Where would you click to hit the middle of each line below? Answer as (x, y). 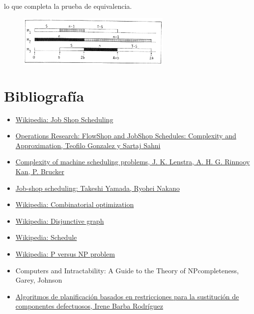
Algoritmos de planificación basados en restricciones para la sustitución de (127, 296)
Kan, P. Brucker (40, 171)
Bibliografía (44, 95)
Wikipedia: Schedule (46, 237)
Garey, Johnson (39, 280)
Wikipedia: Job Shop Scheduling (64, 119)
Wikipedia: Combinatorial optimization (75, 204)
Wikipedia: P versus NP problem (65, 253)
